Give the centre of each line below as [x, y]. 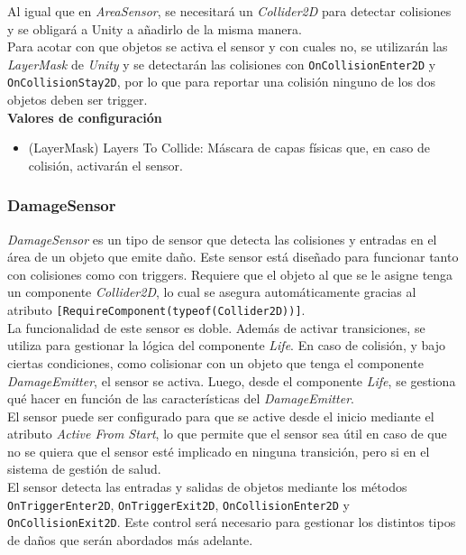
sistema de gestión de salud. [84, 469]
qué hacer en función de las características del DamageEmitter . [181, 398]
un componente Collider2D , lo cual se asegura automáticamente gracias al [212, 292]
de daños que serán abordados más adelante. [130, 539]
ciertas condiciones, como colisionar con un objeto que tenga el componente [215, 362]
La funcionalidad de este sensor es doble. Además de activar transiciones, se [216, 327]
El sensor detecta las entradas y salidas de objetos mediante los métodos [207, 487]
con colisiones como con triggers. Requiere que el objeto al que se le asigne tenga [230, 274]
